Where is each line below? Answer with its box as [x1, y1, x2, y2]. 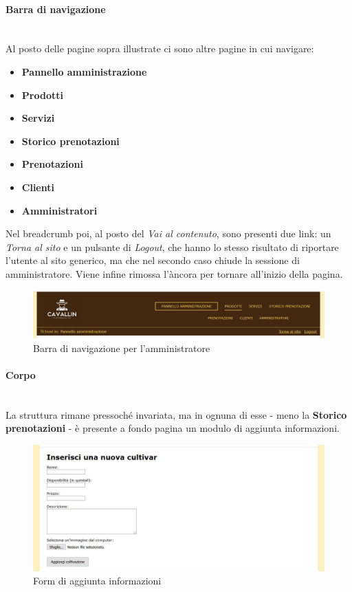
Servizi [21, 111, 55, 125]
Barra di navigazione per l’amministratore [33, 340, 210, 355]
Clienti [21, 179, 54, 194]
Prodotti [21, 87, 63, 102]
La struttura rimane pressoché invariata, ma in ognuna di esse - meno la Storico [5, 407, 347, 421]
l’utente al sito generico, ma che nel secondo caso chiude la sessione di [5, 253, 300, 267]
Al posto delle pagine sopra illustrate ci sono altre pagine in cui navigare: [5, 41, 314, 56]
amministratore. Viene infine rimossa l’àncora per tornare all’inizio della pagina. [5, 266, 343, 281]
